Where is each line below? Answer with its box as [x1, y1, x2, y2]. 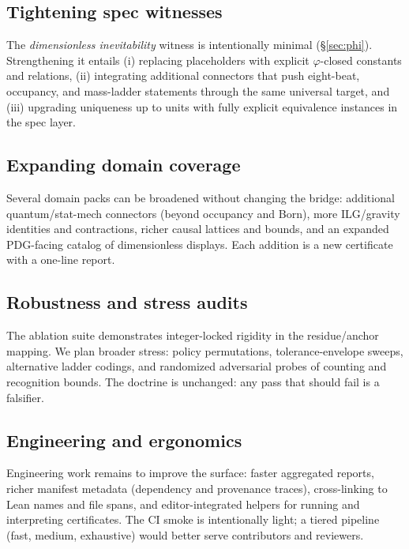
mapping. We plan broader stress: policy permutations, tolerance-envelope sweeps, [6, 342, 403, 359]
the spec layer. [6, 114, 76, 130]
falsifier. [6, 389, 44, 405]
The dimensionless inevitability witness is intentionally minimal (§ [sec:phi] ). [6, 36, 373, 53]
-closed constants [320, 51, 402, 68]
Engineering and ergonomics [6, 427, 242, 452]
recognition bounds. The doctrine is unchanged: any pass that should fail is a [6, 373, 380, 389]
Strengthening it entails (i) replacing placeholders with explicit [6, 51, 310, 68]
